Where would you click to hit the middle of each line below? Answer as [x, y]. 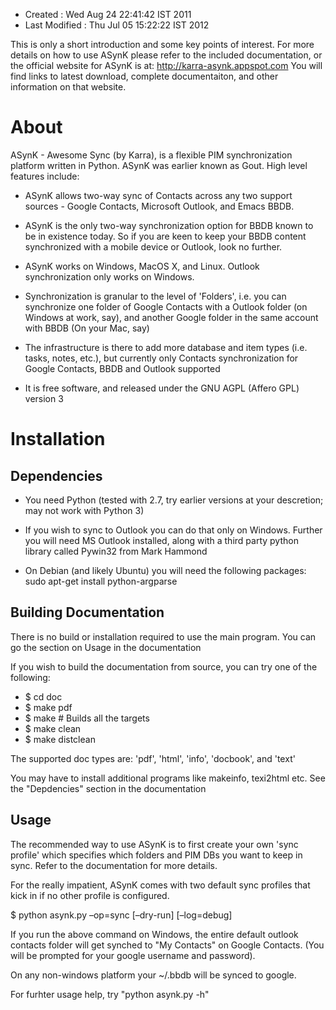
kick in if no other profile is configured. [90, 895]
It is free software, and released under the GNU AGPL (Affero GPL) [162, 388]
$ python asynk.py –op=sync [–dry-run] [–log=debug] [121, 915]
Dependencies [56, 475]
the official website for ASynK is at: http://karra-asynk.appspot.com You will [166, 65]
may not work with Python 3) [84, 510]
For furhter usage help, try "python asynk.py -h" [110, 994]
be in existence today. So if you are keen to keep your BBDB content [165, 236]
